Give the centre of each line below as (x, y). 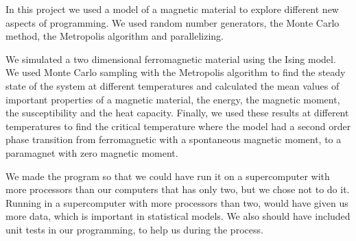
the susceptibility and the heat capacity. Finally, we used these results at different (177, 113)
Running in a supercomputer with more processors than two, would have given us (177, 202)
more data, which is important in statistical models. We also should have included (178, 216)
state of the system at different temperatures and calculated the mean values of (173, 85)
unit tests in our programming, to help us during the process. (134, 229)
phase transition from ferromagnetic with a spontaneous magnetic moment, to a (174, 139)
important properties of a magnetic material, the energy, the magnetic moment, (173, 99)
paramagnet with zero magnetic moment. (92, 152)
